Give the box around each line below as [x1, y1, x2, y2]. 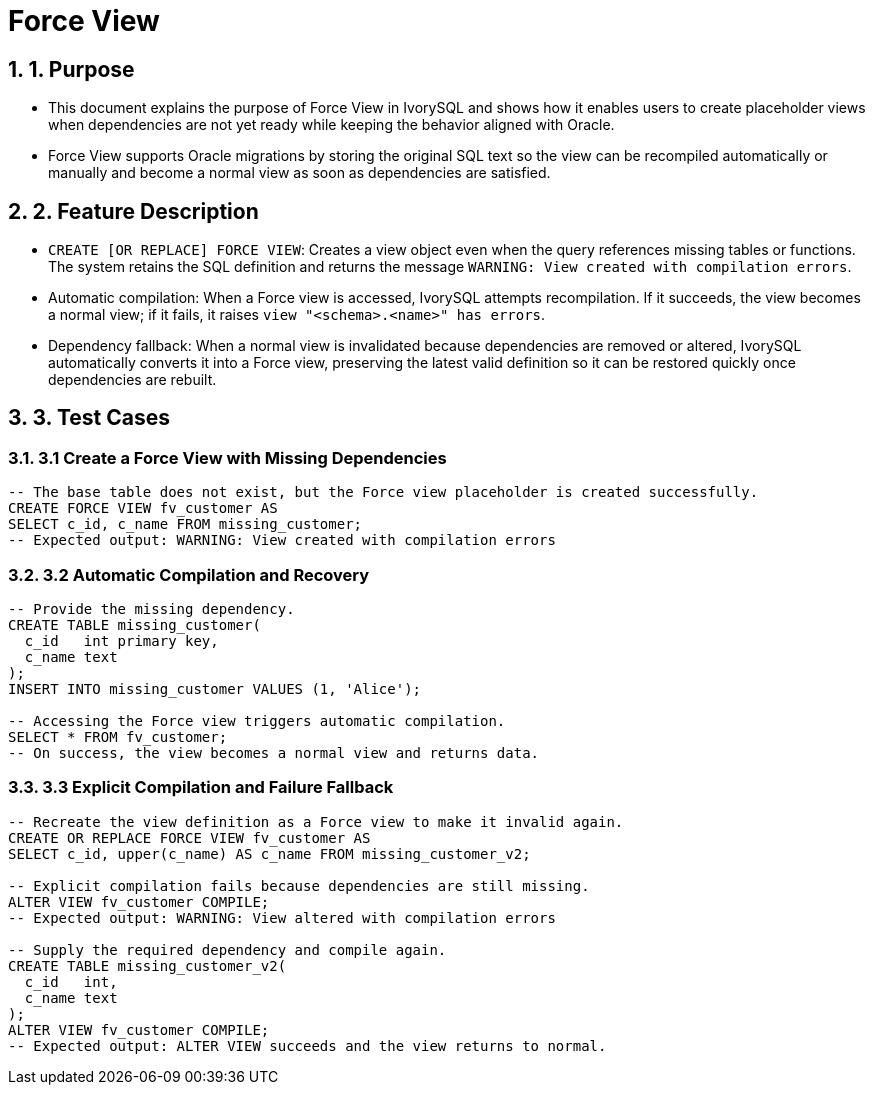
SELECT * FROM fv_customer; [8, 728, 228, 745]
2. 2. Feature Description [8, 198, 259, 224]
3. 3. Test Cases [8, 405, 170, 431]
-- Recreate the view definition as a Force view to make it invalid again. [8, 813, 624, 830]
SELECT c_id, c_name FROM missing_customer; [8, 516, 363, 533]
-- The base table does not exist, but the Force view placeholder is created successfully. [8, 484, 759, 501]
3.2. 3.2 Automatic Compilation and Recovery [8, 564, 370, 585]
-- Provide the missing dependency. [8, 600, 295, 617]
